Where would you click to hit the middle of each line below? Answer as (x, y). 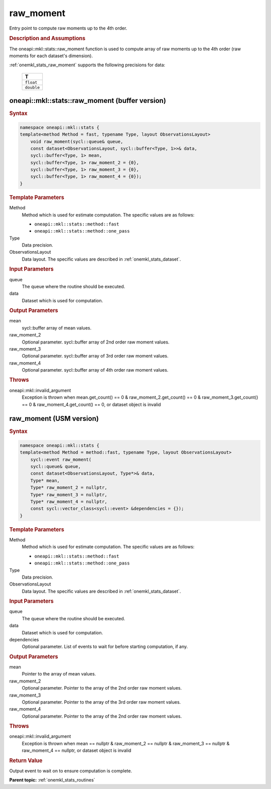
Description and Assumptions (47, 39)
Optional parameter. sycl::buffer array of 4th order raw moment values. (95, 370)
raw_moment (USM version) (54, 419)
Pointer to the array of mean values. (59, 674)
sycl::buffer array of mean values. (57, 328)
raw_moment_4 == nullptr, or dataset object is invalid (77, 750)
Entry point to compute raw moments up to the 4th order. (68, 28)
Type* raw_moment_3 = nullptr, (69, 494)
